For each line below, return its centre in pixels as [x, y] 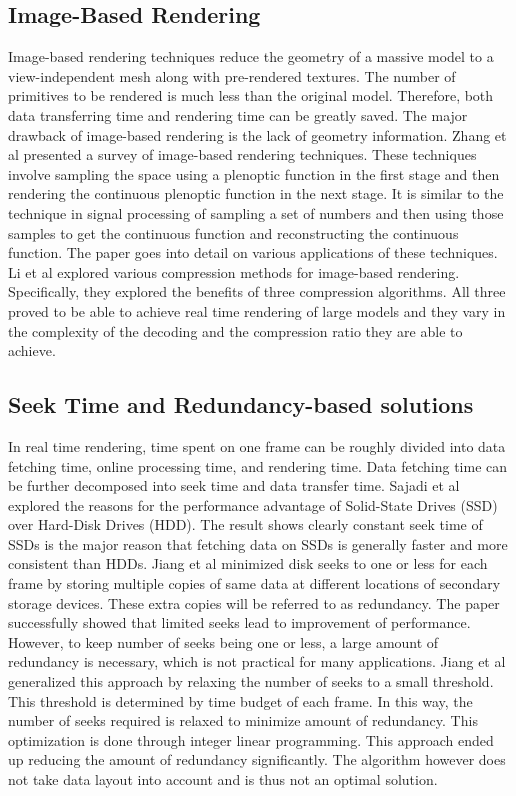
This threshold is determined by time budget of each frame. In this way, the [240, 700]
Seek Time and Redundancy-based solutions [241, 404]
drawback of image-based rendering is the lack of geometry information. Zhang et [257, 134]
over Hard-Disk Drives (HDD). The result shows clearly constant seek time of [245, 524]
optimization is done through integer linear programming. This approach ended [251, 739]
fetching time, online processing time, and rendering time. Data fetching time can [258, 465]
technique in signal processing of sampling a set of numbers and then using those [256, 212]
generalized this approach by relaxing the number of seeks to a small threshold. [251, 681]
